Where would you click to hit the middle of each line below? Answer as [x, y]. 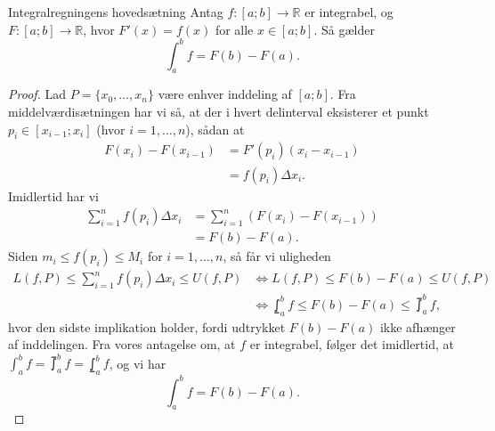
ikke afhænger [418, 326]
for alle [234, 29]
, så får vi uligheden [277, 256]
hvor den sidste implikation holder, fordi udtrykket [147, 326]
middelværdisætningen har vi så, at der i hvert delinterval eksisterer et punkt [219, 112]
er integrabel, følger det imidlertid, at [352, 344]
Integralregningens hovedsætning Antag [116, 12]
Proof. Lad [37, 94]
